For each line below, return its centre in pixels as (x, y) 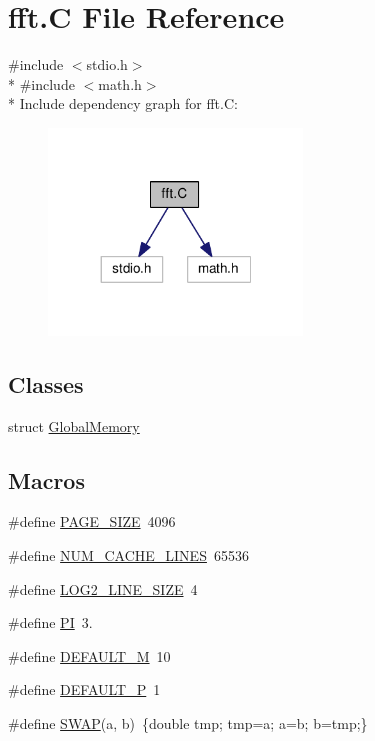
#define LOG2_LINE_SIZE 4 (103, 588)
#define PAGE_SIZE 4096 (92, 521)
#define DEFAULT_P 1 (84, 689)
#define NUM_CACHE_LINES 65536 (128, 555)
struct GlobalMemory (74, 425)
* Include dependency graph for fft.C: (123, 103)
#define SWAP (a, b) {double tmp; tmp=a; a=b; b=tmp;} (188, 723)
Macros (46, 479)
